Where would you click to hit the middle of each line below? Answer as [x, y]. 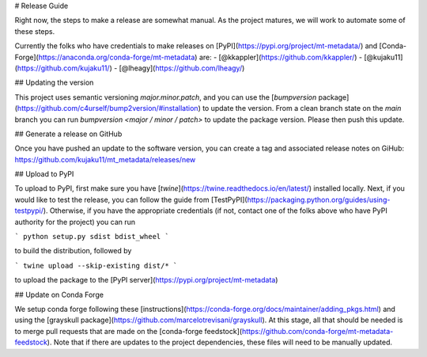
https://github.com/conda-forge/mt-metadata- [317, 331]
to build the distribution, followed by [73, 251]
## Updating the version [54, 82]
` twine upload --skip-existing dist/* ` [96, 266]
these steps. [35, 31]
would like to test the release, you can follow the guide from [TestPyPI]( [131, 199]
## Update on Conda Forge [59, 294]
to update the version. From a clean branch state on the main [302, 108]
